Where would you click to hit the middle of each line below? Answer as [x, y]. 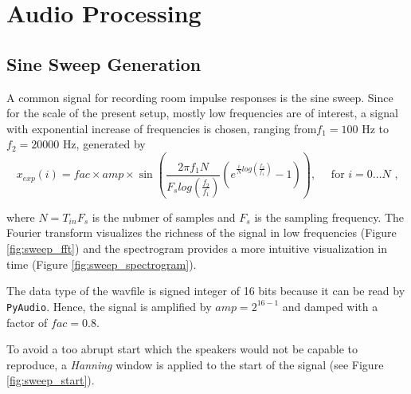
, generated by [111, 144]
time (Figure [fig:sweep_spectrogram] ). [102, 264]
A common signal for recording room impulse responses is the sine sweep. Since [200, 97]
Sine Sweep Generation [104, 63]
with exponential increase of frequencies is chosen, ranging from [162, 128]
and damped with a [330, 306]
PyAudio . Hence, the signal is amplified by [109, 306]
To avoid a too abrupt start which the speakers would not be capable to [182, 349]
